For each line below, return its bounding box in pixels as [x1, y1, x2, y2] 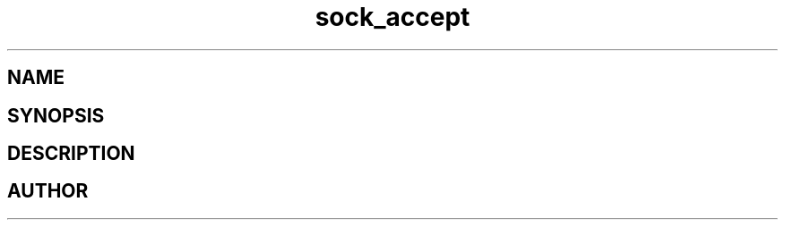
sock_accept [315, 2, 470, 32]
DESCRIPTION [7, 142, 135, 165]
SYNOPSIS [7, 104, 105, 127]
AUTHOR [7, 180, 89, 203]
